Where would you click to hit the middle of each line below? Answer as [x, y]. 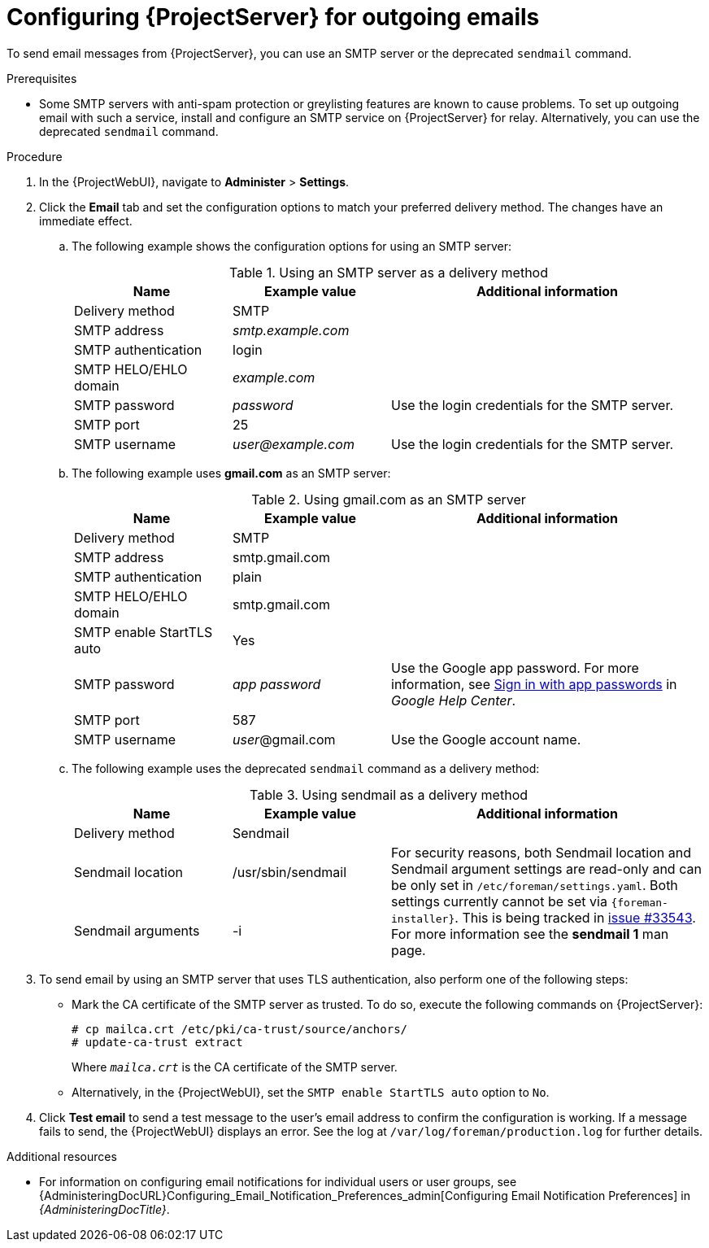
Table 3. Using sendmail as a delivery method [389, 794]
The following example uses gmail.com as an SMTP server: [231, 473]
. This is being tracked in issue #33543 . [575, 917]
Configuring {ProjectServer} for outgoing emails [273, 17]
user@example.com [294, 444]
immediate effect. [86, 220]
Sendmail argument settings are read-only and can [546, 868]
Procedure [35, 156]
